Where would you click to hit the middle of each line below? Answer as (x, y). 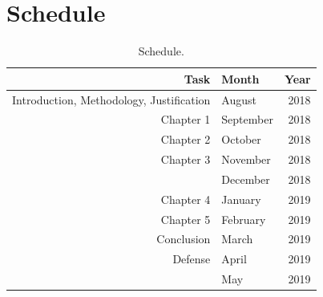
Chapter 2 (186, 139)
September (247, 119)
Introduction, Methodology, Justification (111, 99)
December (246, 179)
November (246, 159)
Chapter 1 (186, 119)
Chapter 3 (186, 159)
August (239, 99)
